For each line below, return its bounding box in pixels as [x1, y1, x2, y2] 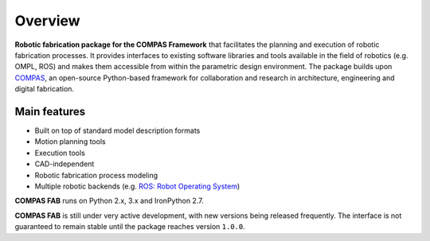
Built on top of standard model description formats [34, 126, 201, 135]
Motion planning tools [34, 137, 107, 146]
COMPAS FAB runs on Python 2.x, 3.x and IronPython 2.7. [14, 196, 204, 206]
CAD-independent [34, 159, 95, 169]
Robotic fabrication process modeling [34, 170, 158, 180]
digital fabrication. [14, 84, 75, 94]
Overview [14, 12, 80, 29]
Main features [14, 104, 86, 119]
